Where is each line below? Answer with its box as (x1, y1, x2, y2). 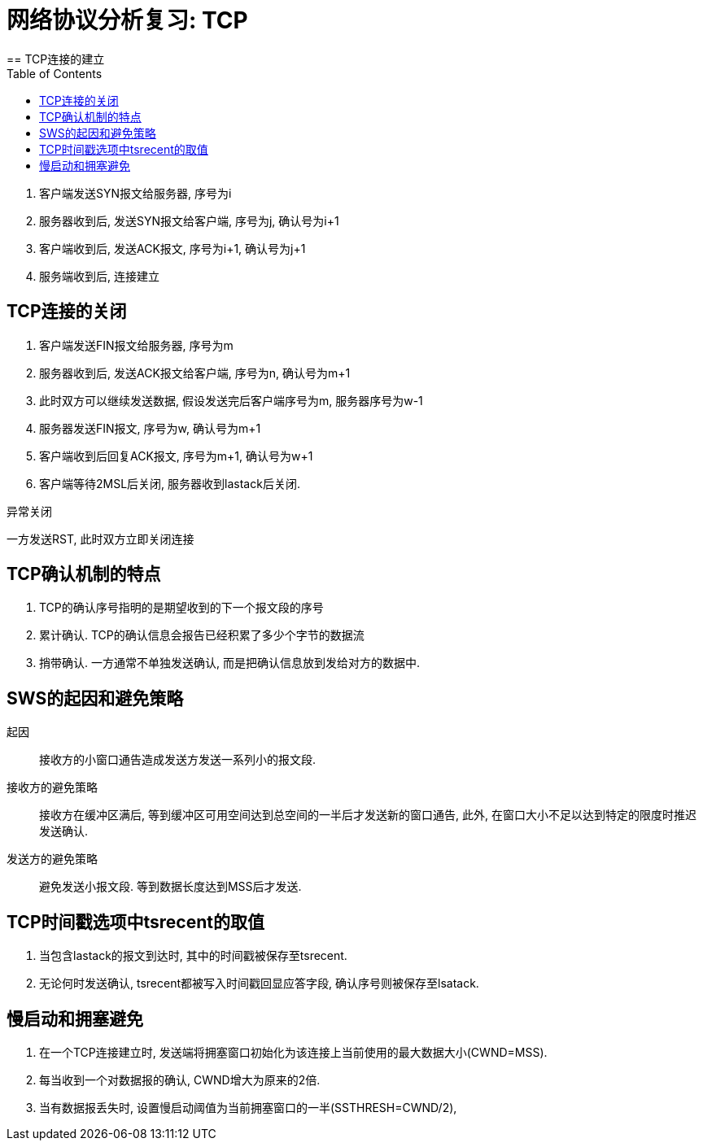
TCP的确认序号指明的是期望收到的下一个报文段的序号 (39, 600, 324, 615)
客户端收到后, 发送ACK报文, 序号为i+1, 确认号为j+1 (39, 241, 306, 255)
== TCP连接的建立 (7, 51, 105, 66)
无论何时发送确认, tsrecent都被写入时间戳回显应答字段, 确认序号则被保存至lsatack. (39, 976, 479, 991)
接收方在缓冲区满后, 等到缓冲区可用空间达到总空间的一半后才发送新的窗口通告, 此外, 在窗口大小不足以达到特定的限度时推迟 (39, 808, 696, 822)
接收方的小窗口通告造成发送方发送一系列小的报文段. (39, 752, 317, 767)
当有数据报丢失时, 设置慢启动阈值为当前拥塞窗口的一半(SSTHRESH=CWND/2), (39, 1100, 457, 1114)
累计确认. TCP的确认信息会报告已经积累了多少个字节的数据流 (39, 628, 365, 643)
